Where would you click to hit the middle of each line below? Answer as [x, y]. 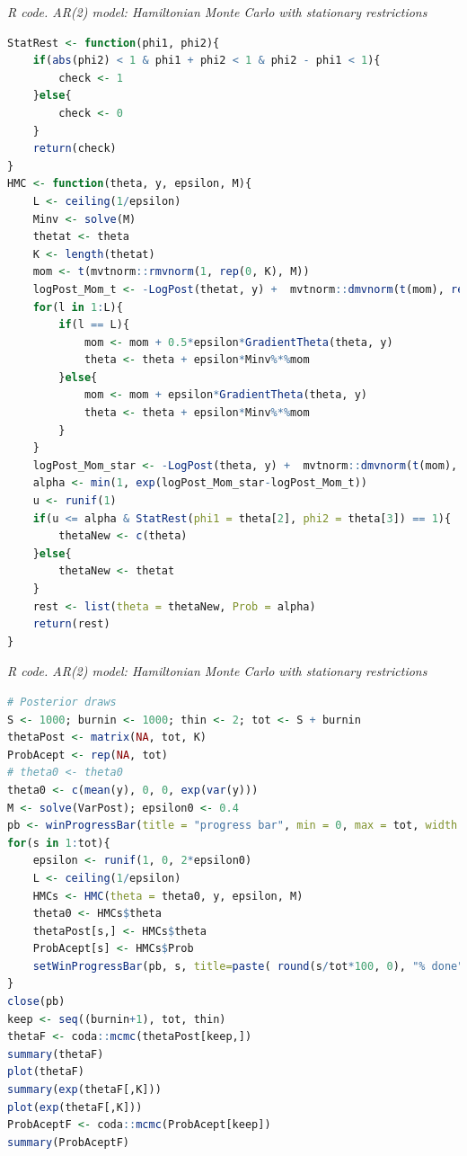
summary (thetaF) [56, 1054]
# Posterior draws [62, 702]
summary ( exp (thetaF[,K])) [84, 1090]
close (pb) [36, 1002]
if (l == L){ [94, 325]
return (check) [75, 149]
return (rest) [71, 624]
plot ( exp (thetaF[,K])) [75, 1107]
